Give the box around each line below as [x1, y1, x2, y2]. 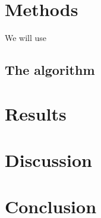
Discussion [5, 148, 92, 172]
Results [5, 101, 67, 125]
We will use [5, 31, 47, 44]
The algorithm [5, 61, 95, 79]
